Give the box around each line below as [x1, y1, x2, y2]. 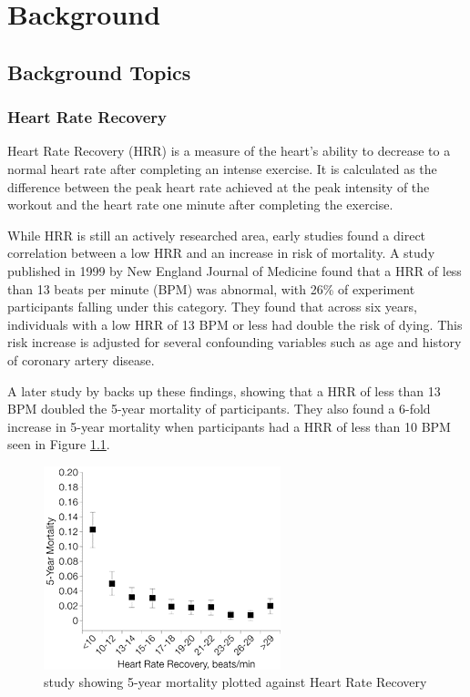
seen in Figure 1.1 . [7, 435, 110, 454]
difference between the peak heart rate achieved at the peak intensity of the [7, 177, 430, 196]
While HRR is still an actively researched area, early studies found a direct [7, 225, 426, 244]
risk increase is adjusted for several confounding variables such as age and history [7, 333, 462, 352]
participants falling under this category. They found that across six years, [7, 297, 417, 316]
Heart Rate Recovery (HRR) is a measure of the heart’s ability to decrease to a [7, 141, 451, 160]
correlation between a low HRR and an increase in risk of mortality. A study [7, 243, 435, 262]
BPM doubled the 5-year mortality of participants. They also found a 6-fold [7, 399, 431, 418]
